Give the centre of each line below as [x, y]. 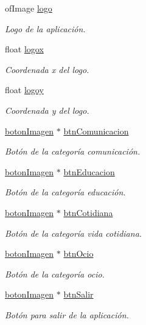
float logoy [24, 90]
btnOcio [78, 253]
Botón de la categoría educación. [65, 192]
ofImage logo [29, 8]
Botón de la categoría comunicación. [73, 151]
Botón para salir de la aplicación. [67, 314]
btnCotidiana [88, 212]
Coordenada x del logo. [47, 69]
